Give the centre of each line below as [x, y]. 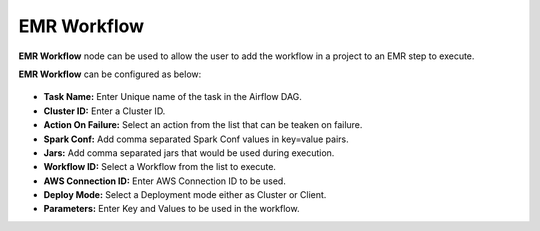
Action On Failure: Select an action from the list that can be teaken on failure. [203, 125]
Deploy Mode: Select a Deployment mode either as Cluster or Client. [185, 195]
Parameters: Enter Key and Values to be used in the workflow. [171, 209]
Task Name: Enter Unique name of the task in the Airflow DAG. [172, 97]
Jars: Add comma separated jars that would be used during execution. [189, 152]
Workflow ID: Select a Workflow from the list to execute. [160, 167]
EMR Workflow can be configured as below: [110, 74]
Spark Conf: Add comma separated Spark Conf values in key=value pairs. [196, 139]
